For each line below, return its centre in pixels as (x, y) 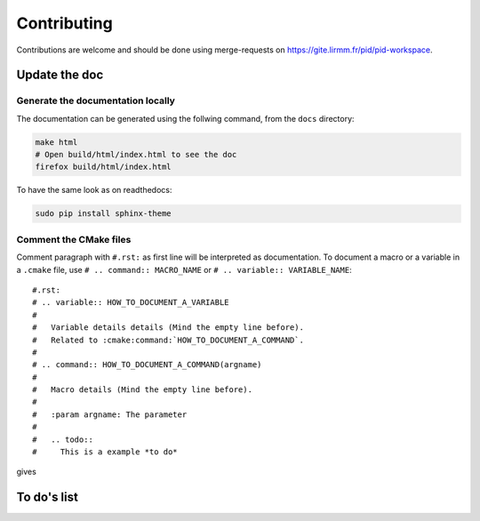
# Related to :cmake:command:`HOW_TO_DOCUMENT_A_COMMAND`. (168, 340)
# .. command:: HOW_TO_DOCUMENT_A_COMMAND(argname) (147, 365)
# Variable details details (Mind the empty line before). (168, 328)
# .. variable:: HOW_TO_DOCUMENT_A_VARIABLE (131, 303)
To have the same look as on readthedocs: (94, 190)
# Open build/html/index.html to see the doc (136, 155)
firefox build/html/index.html (104, 167)
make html (56, 142)
